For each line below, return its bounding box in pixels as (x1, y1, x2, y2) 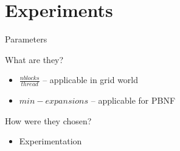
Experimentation (19, 135, 82, 147)
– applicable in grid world (43, 73, 139, 86)
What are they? (5, 53, 64, 65)
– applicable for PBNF (91, 94, 176, 107)
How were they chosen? (5, 114, 92, 127)
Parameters (5, 33, 47, 45)
